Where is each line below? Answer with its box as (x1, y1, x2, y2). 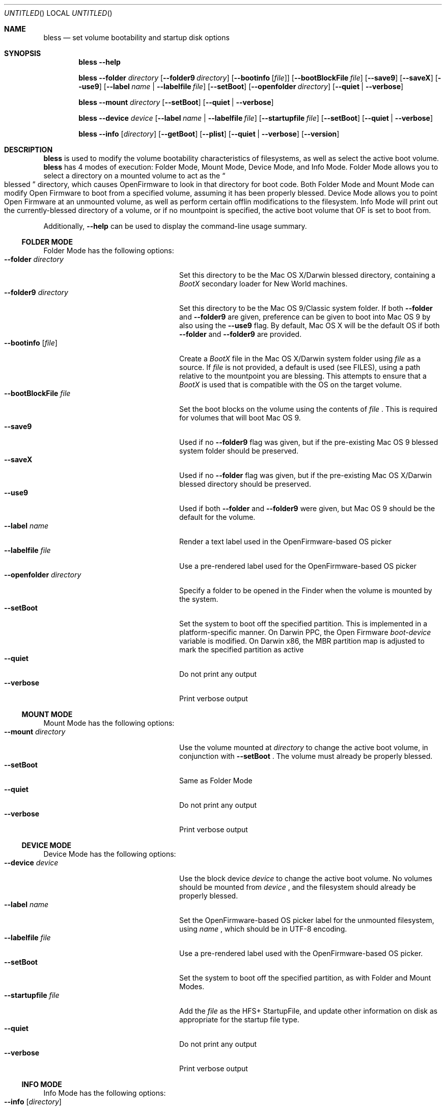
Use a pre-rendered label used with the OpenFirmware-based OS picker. (179, 949, 423, 958)
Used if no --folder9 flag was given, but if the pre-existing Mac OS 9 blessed (179, 438, 438, 446)
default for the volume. (179, 513, 256, 521)
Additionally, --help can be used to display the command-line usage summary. (43, 222, 307, 230)
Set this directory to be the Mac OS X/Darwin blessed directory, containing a (179, 271, 436, 279)
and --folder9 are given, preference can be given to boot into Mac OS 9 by (179, 312, 431, 321)
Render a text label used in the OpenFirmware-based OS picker (179, 537, 392, 546)
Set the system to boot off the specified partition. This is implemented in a (179, 619, 428, 628)
